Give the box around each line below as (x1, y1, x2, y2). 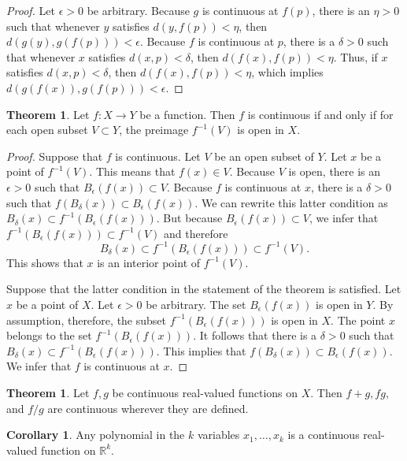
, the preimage (119, 121, 189, 138)
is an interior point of (97, 254, 201, 270)
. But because (156, 210, 223, 226)
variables (197, 426, 240, 443)
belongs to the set (6, 327, 92, 344)
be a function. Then (139, 106, 235, 122)
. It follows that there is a (193, 327, 317, 344)
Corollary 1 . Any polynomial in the (6, 426, 185, 443)
